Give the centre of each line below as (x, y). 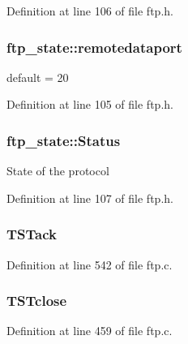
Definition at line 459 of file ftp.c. (90, 331)
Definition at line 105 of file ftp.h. (90, 104)
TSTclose (37, 301)
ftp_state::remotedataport (94, 47)
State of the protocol (58, 171)
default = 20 (38, 77)
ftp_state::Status (64, 140)
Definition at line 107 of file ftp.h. (90, 198)
